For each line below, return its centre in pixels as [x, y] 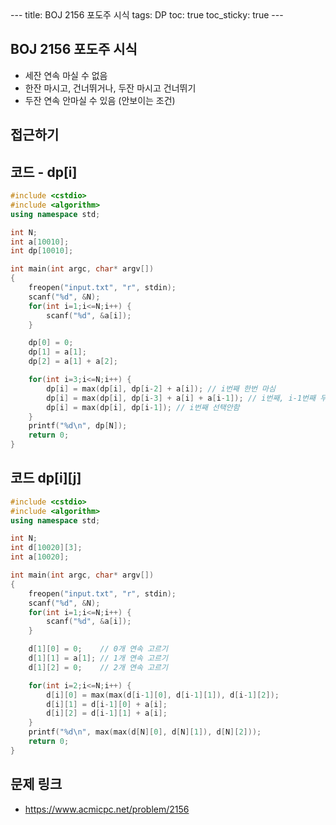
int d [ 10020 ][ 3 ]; [46, 548]
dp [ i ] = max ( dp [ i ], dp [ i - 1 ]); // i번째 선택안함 [143, 407]
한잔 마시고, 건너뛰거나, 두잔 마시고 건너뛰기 [110, 88]
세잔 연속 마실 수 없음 [66, 75]
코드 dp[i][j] [46, 478]
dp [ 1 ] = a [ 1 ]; [57, 352]
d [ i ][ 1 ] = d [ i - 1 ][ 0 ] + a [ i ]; [107, 704]
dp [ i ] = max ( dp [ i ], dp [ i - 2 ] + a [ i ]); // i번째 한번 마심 [161, 388]
